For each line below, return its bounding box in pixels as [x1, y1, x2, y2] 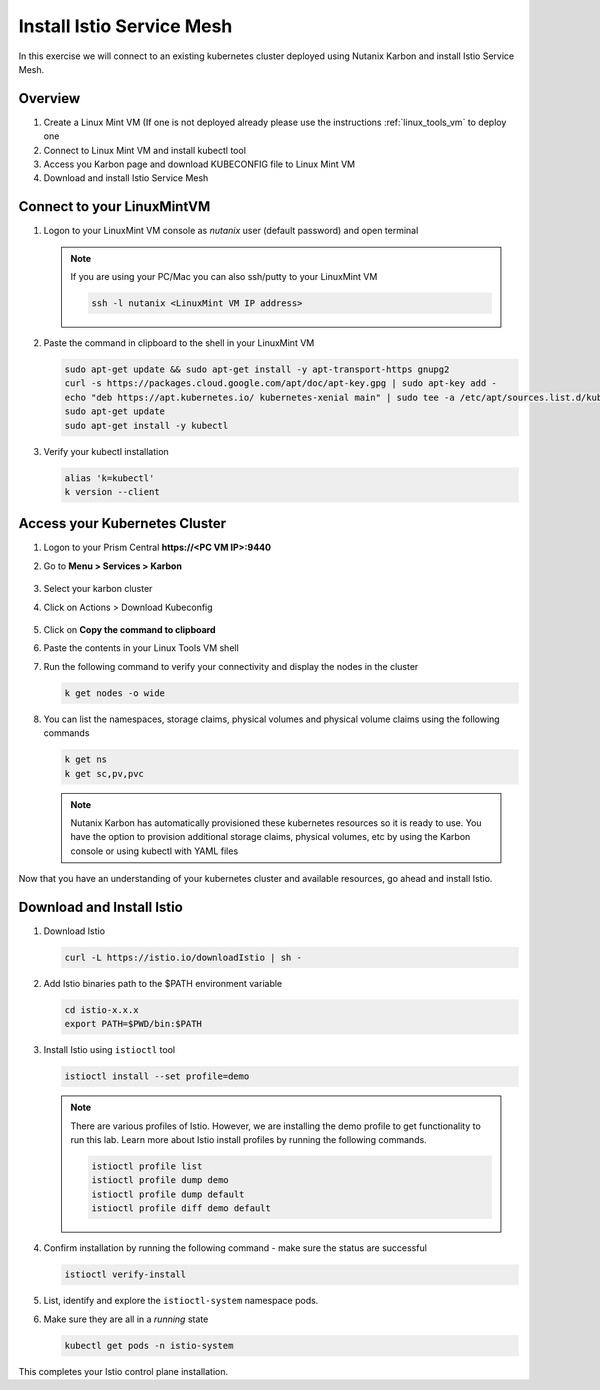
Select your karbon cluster [43, 583, 153, 595]
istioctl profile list [91, 1161, 203, 1172]
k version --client [64, 486, 160, 497]
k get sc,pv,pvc [64, 768, 145, 779]
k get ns [64, 754, 108, 765]
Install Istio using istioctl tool [43, 1044, 175, 1056]
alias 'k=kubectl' [64, 472, 155, 484]
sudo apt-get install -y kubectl [64, 420, 229, 431]
